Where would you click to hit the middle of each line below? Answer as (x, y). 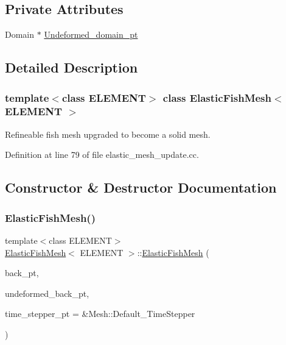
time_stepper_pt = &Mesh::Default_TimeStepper (100, 314)
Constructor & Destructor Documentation (141, 187)
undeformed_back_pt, (47, 293)
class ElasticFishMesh (217, 97)
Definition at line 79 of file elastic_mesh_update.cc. (102, 155)
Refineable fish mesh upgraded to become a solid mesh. (108, 134)
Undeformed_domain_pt (91, 34)
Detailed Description (71, 67)
